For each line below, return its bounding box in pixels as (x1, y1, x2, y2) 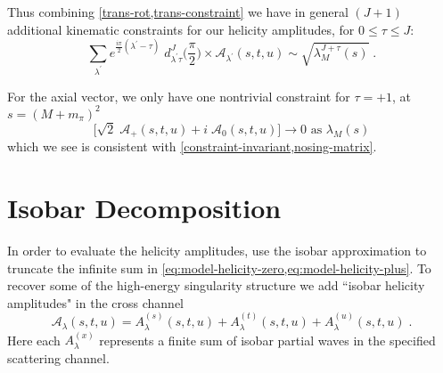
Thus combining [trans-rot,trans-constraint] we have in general (7, 3, 349, 20)
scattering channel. (7, 348, 110, 367)
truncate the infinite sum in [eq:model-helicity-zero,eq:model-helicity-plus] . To (7, 258, 431, 277)
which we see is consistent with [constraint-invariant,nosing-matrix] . (7, 137, 377, 156)
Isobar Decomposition (7, 190, 282, 226)
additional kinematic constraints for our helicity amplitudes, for (7, 20, 355, 38)
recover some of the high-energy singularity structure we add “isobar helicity (7, 276, 425, 295)
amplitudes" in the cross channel (7, 293, 185, 312)
